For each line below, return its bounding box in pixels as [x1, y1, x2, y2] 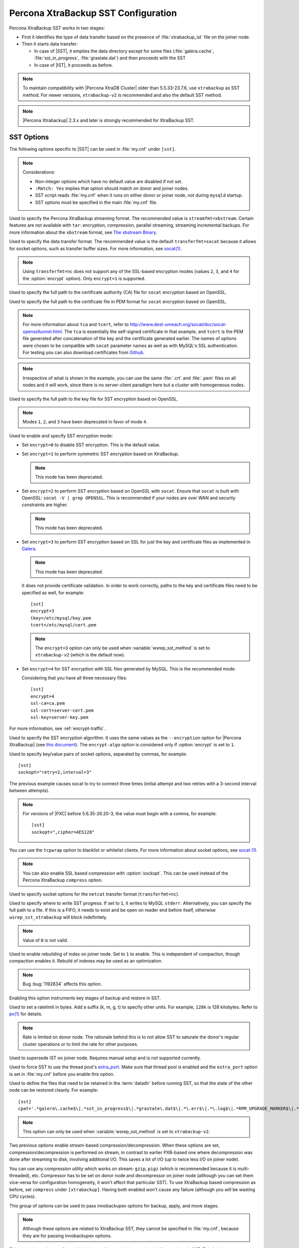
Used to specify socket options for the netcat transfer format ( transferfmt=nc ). [9, 891, 179, 897]
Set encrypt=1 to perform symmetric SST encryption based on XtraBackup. [21, 451, 179, 457]
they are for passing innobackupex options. [22, 1233, 112, 1239]
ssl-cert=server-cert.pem [30, 707, 94, 713]
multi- [237, 1166, 250, 1172]
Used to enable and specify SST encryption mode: [9, 432, 113, 439]
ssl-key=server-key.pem [30, 714, 89, 720]
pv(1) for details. [9, 1011, 42, 1017]
